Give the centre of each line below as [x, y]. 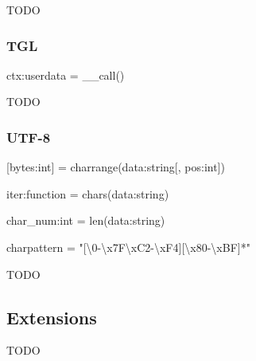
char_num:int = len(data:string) [86, 220]
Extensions [52, 317]
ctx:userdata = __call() [66, 75]
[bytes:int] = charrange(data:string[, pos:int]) [116, 167]
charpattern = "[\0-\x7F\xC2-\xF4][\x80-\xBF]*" [128, 247]
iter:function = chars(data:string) [88, 193]
